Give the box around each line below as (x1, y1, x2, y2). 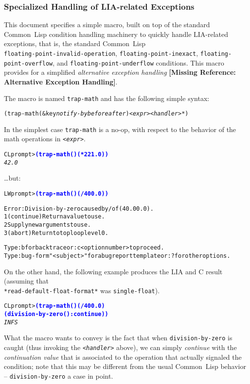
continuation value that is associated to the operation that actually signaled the (4, 351, 242, 362)
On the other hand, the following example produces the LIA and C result (4, 266, 223, 276)
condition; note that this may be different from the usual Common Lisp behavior (4, 361, 246, 371)
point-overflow (4, 60, 53, 67)
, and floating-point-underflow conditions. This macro (53, 57, 224, 67)
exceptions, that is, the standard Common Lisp (4, 38, 146, 49)
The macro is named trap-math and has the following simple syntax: (4, 93, 210, 103)
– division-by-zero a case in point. (4, 370, 113, 381)
